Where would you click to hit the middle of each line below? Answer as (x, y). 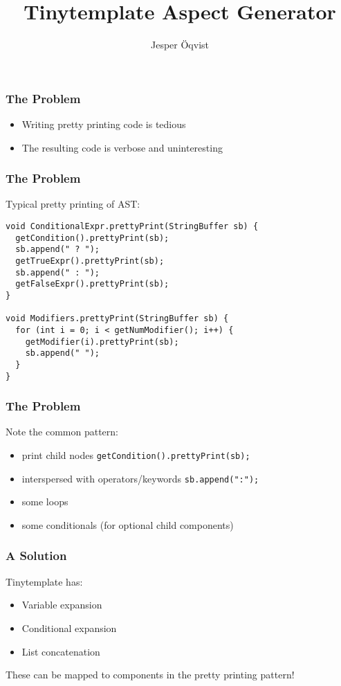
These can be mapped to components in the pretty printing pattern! (150, 675)
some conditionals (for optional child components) (128, 524)
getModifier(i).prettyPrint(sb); (102, 342)
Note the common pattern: (62, 432)
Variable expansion (62, 605)
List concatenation (61, 651)
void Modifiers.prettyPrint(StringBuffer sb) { (117, 319)
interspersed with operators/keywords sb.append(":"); (140, 478)
